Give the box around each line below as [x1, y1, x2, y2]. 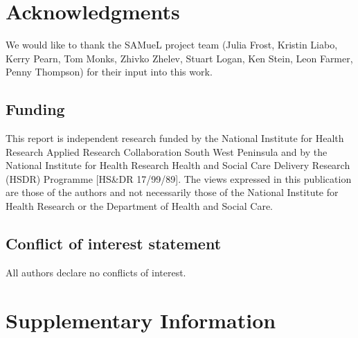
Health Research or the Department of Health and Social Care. [6, 199, 273, 213]
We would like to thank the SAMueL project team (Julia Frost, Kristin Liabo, [6, 37, 338, 52]
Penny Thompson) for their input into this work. [6, 64, 213, 79]
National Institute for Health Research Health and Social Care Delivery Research [6, 158, 350, 172]
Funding [6, 98, 65, 120]
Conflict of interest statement [6, 233, 222, 254]
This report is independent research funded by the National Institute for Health [6, 131, 344, 145]
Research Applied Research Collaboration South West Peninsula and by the [6, 144, 328, 159]
